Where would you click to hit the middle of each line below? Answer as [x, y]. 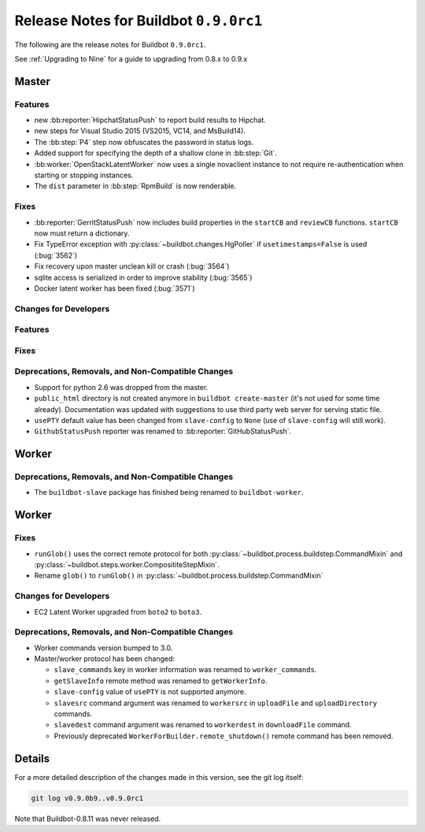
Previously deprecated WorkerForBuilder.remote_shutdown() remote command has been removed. [224, 736]
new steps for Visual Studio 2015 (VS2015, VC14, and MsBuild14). [140, 131]
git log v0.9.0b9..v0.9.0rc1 [87, 798]
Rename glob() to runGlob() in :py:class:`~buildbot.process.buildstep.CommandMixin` [179, 576]
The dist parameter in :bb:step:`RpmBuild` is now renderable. [135, 186]
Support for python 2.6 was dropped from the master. [121, 387]
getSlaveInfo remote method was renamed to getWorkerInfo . [161, 681]
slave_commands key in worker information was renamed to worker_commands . [185, 670]
